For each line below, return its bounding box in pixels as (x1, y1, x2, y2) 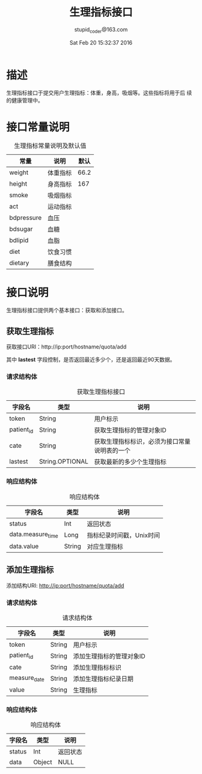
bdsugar (9, 225, 33, 233)
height (9, 180, 28, 188)
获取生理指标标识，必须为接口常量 (94, 438, 191, 446)
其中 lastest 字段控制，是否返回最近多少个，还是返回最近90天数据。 (6, 356, 176, 363)
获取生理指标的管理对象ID (94, 426, 167, 435)
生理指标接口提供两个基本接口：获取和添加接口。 (6, 307, 127, 314)
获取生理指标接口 (76, 388, 125, 396)
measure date (9, 673, 45, 683)
